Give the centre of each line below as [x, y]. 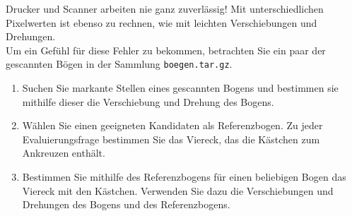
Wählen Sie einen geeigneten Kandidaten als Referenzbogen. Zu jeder [172, 125]
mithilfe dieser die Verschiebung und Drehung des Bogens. [148, 101]
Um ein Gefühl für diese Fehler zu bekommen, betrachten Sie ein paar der [166, 50]
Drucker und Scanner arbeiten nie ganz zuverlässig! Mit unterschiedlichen [165, 8]
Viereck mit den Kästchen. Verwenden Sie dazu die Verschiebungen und [178, 190]
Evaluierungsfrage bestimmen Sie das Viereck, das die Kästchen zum [171, 139]
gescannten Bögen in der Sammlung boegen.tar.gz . [119, 64]
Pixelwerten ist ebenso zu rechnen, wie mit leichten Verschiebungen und [162, 22]
